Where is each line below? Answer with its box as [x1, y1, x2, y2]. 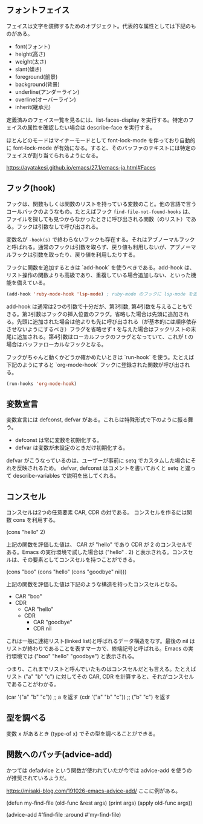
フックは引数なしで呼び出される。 [16, 223, 101, 230]
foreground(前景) [14, 73, 58, 80]
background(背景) [14, 81, 60, 88]
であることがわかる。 [6, 681, 59, 688]
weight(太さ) [14, 58, 47, 65]
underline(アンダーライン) [14, 88, 80, 95]
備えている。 [16, 279, 49, 286]
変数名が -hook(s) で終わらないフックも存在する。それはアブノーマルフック [6, 236, 195, 243]
